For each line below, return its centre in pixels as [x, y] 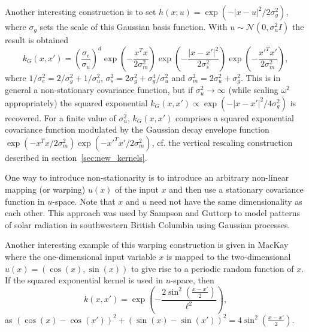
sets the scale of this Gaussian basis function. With [134, 26]
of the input [137, 189]
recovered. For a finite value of [60, 117]
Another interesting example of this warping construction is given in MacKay [147, 245]
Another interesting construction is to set [81, 11]
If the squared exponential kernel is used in [84, 280]
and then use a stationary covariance [236, 189]
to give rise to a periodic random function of [212, 268]
